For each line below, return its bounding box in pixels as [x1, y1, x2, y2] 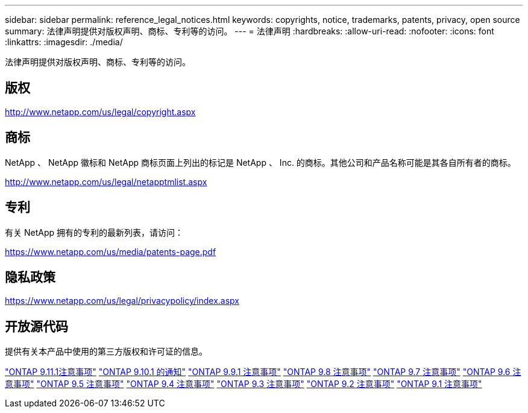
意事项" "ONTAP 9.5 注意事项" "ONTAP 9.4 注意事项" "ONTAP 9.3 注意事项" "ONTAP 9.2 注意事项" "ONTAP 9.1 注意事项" [5, 379, 482, 389]
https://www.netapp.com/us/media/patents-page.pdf [5, 246, 216, 257]
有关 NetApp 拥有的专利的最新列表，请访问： [5, 227, 183, 238]
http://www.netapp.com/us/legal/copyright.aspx [5, 106, 196, 117]
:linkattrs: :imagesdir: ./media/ [5, 37, 123, 47]
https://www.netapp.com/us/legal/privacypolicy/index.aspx [5, 295, 239, 306]
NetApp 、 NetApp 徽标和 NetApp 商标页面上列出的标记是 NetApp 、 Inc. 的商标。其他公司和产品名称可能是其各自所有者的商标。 [5, 157, 516, 168]
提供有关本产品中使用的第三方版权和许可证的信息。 [5, 346, 207, 357]
